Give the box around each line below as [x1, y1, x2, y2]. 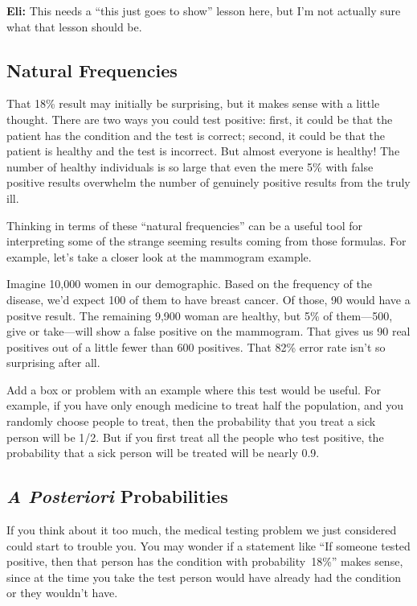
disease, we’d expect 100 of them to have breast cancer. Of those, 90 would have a [6, 291, 411, 307]
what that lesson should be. [6, 18, 142, 35]
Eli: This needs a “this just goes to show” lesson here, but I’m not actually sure [6, 2, 401, 19]
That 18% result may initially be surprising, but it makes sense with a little [6, 95, 380, 112]
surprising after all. [6, 354, 100, 371]
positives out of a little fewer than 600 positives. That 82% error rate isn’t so [6, 338, 386, 355]
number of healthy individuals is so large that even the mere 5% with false [6, 158, 374, 175]
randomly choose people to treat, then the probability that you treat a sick [6, 413, 376, 430]
